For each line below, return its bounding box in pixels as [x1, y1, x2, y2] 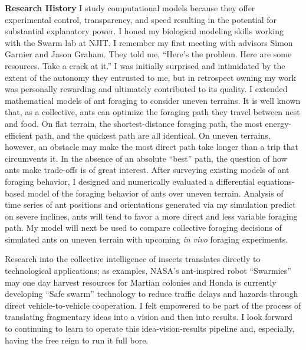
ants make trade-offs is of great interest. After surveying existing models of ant [5, 163, 289, 176]
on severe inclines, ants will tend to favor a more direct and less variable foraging [5, 210, 298, 222]
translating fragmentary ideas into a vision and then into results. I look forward [5, 310, 292, 323]
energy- [265, 117, 292, 129]
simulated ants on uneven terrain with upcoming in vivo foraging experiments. [5, 233, 288, 245]
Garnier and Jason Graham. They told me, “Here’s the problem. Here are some [5, 48, 292, 60]
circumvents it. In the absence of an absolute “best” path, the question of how [5, 152, 287, 164]
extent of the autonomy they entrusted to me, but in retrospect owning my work [5, 71, 296, 83]
